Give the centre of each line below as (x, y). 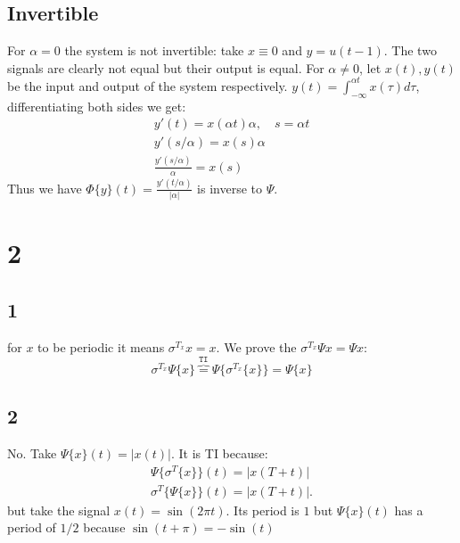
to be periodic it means (101, 346)
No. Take (32, 452)
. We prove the (256, 346)
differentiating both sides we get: (97, 106)
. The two (410, 50)
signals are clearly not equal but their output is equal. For (166, 67)
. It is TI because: (220, 452)
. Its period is (263, 510)
